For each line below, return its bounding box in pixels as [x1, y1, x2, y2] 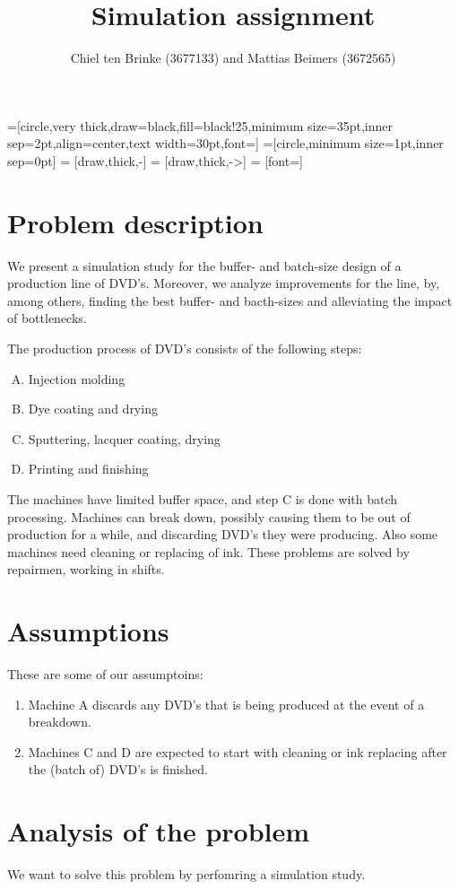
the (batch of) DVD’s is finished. [28, 760, 208, 779]
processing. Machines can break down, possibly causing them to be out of [7, 507, 411, 526]
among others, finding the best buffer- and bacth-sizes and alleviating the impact [7, 291, 453, 309]
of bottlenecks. [7, 309, 87, 327]
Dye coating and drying [28, 399, 158, 418]
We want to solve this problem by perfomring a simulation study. [7, 865, 366, 884]
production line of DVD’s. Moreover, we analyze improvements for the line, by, [7, 274, 440, 292]
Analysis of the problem [7, 813, 310, 850]
